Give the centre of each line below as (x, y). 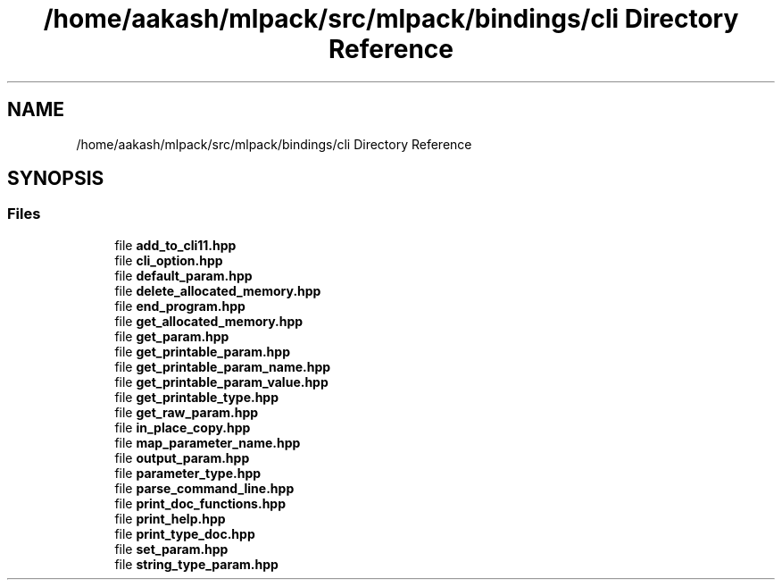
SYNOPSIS (56, 179)
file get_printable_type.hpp (197, 397)
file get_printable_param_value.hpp (221, 382)
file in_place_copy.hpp (183, 427)
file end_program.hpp (180, 306)
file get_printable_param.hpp (202, 351)
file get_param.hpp (172, 336)
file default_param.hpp (183, 275)
